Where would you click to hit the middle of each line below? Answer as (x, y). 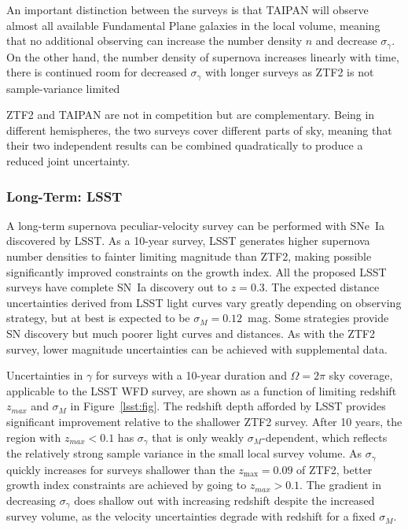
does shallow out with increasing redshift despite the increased (224, 500)
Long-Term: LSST (64, 196)
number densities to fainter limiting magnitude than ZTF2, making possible (189, 256)
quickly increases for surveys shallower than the (121, 469)
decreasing (31, 500)
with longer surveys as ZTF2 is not (289, 72)
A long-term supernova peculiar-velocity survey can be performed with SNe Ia (196, 225)
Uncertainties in (45, 375)
